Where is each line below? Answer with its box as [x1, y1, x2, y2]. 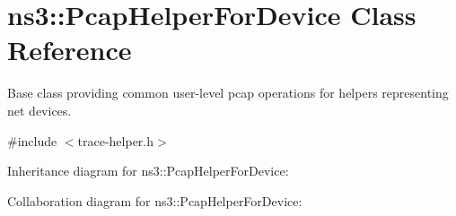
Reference [7, 31, 132, 68]
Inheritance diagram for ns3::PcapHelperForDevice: [7, 161, 289, 180]
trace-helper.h [77, 131, 154, 150]
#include [7, 131, 57, 150]
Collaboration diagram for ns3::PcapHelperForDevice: [7, 191, 303, 210]
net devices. [7, 100, 72, 119]
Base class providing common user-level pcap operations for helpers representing [7, 83, 449, 102]
